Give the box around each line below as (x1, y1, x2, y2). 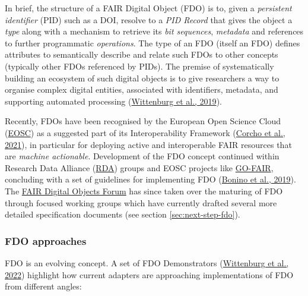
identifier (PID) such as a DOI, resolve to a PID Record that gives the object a (5, 13, 293, 26)
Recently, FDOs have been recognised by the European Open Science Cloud (5, 115, 281, 127)
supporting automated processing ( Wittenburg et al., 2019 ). (5, 95, 222, 107)
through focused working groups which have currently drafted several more (5, 196, 277, 209)
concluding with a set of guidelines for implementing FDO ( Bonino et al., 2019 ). (5, 173, 296, 185)
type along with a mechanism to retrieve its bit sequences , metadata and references (5, 25, 304, 37)
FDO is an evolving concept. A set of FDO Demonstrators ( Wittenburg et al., (5, 256, 289, 269)
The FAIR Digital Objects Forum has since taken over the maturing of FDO (5, 184, 283, 197)
